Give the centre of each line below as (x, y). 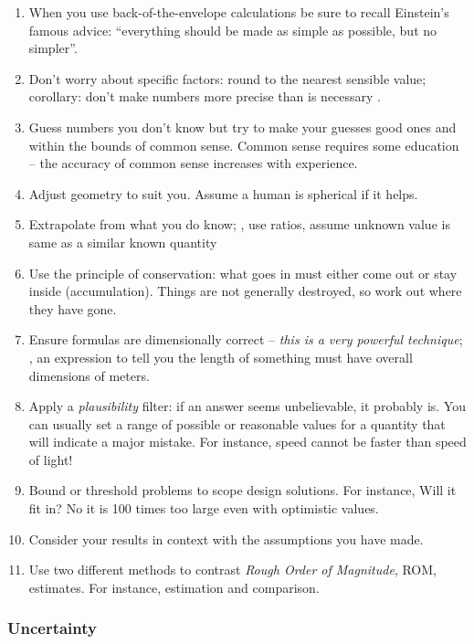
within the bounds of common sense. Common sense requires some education (244, 145)
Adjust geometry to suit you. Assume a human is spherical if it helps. (223, 193)
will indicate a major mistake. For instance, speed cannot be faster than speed (248, 442)
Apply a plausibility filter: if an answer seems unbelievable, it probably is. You (247, 406)
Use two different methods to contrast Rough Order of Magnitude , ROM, (232, 570)
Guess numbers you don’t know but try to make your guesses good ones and (242, 127)
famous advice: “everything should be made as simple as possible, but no (233, 30)
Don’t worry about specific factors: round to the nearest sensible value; (227, 78)
